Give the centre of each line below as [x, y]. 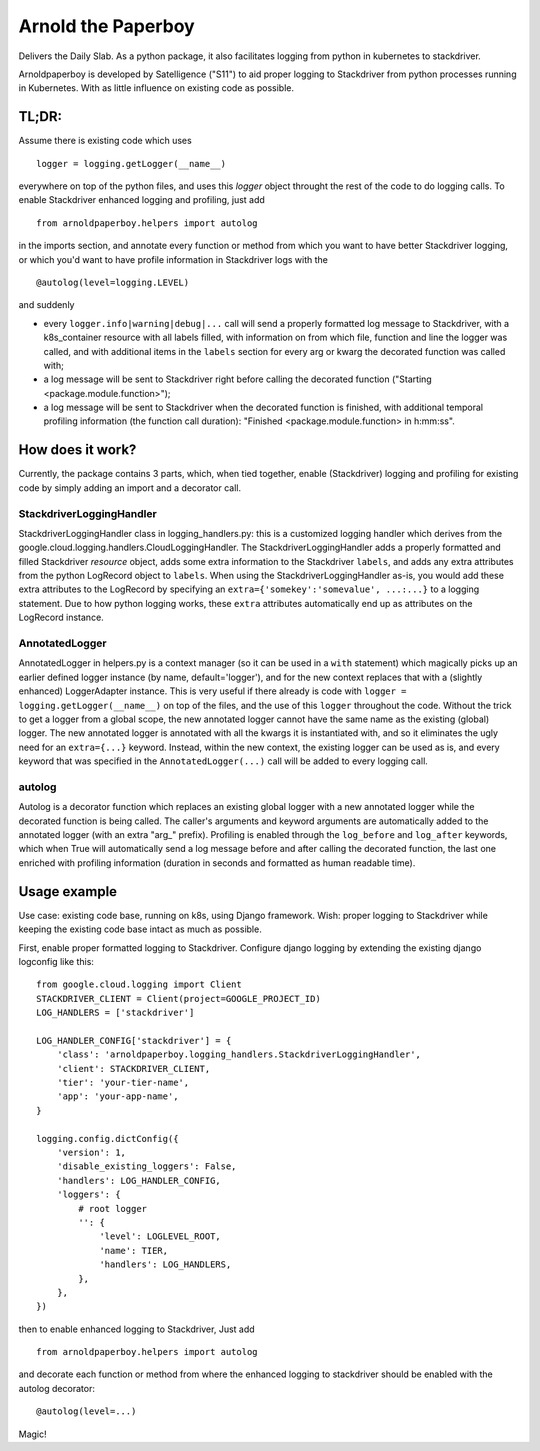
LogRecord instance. [61, 617]
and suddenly [46, 305]
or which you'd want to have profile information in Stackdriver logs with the [173, 259]
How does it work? [77, 450]
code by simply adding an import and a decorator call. [130, 487]
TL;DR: [40, 116]
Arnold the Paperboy [106, 26]
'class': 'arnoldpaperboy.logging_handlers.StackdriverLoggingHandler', [239, 1054]
